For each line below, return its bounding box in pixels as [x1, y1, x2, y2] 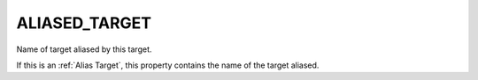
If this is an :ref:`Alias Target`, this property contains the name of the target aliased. [16, 60, 320, 70]
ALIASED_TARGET [16, 13, 152, 33]
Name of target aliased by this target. [16, 44, 152, 55]
